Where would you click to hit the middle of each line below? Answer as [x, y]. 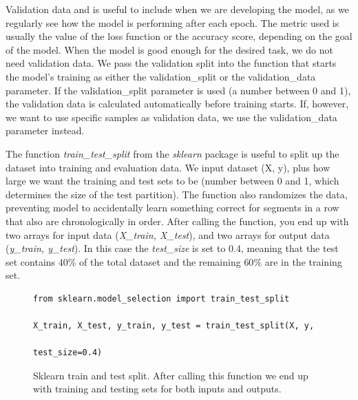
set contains [31, 261]
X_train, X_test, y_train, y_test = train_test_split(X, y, [174, 326]
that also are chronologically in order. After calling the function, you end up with [177, 221]
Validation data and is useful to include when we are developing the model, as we [177, 9]
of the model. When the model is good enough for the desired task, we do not [169, 49]
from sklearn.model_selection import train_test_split [161, 298]
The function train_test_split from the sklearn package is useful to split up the [172, 153]
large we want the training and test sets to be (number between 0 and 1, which [172, 181]
